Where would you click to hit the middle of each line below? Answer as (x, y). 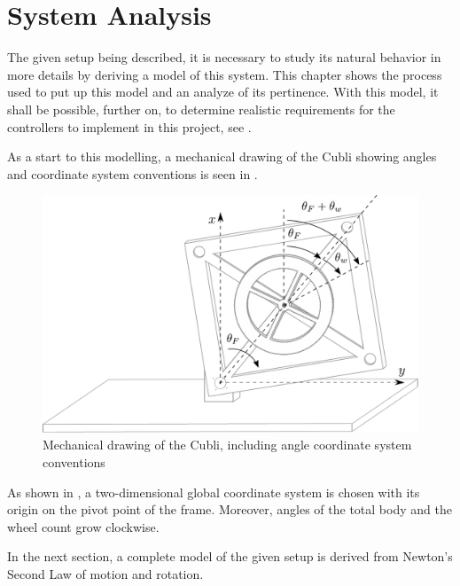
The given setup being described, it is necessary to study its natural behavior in (224, 57)
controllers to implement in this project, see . (129, 126)
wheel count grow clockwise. (83, 526)
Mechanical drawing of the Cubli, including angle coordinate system (227, 445)
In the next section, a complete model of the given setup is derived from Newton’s (230, 556)
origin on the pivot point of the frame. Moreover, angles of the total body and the (230, 509)
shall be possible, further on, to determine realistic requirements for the (201, 109)
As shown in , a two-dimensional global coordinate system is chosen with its (214, 492)
